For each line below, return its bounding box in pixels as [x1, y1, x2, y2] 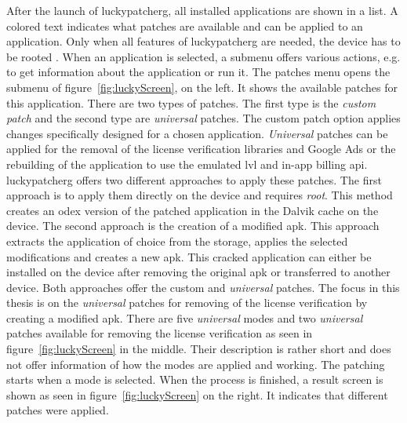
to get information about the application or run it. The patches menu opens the [6, 64, 391, 80]
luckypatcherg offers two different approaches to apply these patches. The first [6, 171, 382, 188]
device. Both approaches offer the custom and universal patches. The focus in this [6, 279, 400, 295]
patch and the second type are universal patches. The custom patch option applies [6, 110, 401, 126]
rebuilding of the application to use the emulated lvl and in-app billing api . [6, 155, 368, 172]
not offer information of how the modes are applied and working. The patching [6, 356, 385, 372]
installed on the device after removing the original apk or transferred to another [6, 264, 391, 280]
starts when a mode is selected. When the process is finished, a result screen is [6, 371, 383, 388]
